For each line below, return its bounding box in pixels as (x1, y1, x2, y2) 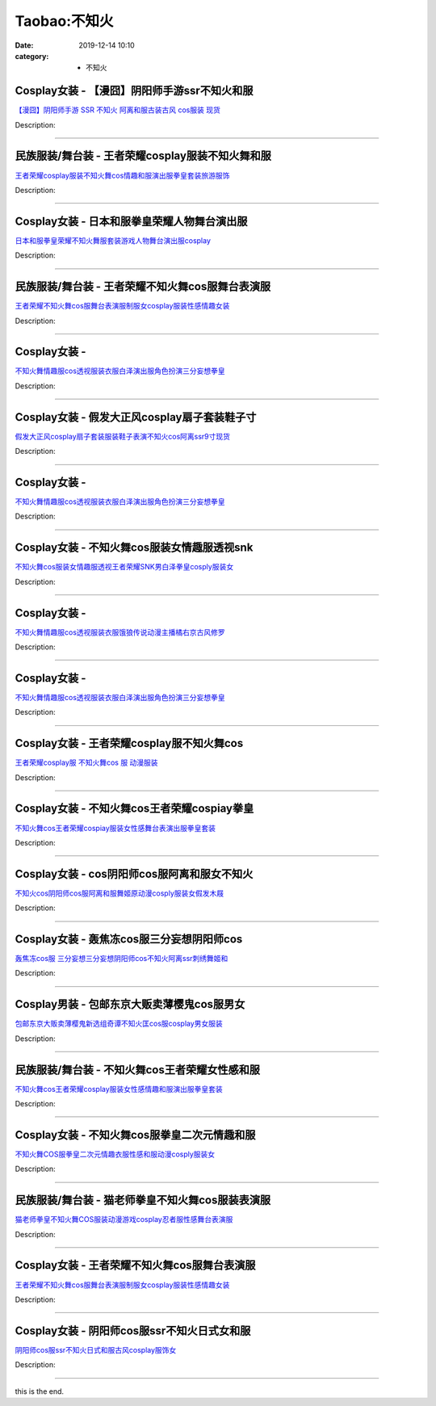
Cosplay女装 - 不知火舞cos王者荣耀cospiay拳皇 (15, 802, 254, 816)
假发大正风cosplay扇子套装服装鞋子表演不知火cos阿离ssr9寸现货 (15, 431, 230, 441)
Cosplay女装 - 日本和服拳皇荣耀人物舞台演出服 (15, 214, 248, 228)
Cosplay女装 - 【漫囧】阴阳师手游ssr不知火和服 (15, 84, 254, 98)
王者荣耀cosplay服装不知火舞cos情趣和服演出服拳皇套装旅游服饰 (15, 170, 230, 180)
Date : (15, 40, 34, 50)
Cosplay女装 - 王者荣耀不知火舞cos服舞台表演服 (15, 1258, 256, 1272)
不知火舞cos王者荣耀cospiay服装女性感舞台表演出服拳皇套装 (15, 823, 216, 833)
